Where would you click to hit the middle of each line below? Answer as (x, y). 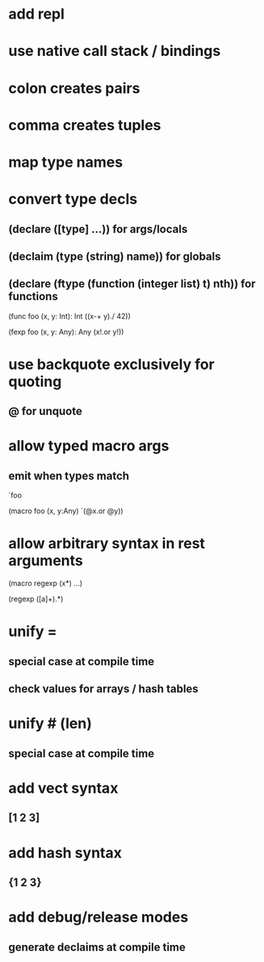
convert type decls (73, 199)
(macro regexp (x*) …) (46, 583)
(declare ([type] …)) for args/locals (98, 229)
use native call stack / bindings (115, 51)
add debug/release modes (98, 917)
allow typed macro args (89, 446)
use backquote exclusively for (112, 364)
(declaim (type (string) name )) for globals (115, 256)
